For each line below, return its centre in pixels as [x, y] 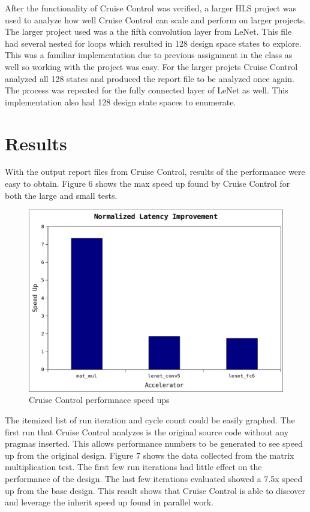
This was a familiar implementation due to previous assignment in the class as [149, 55]
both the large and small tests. [61, 195]
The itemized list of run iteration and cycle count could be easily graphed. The [150, 419]
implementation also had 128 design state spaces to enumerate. [121, 102]
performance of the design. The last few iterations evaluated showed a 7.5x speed [154, 478]
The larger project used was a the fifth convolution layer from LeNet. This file [148, 31]
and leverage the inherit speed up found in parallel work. [109, 502]
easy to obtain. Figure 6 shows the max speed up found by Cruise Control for [148, 184]
